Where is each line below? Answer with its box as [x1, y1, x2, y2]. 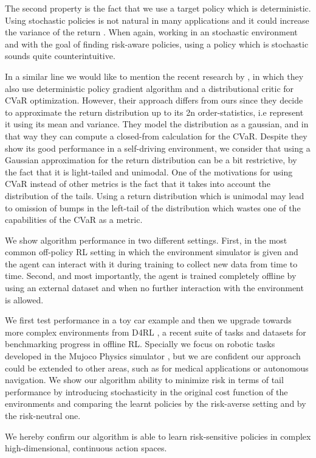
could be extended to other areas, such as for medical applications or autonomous [5, 361, 309, 374]
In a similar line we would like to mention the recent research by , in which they [5, 69, 304, 82]
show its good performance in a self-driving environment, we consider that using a [5, 141, 311, 154]
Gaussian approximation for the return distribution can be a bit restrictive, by [5, 153, 297, 166]
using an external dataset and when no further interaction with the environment [5, 281, 304, 294]
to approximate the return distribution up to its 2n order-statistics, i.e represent [5, 105, 304, 118]
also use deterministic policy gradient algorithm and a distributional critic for [5, 82, 294, 94]
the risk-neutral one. [5, 409, 81, 421]
